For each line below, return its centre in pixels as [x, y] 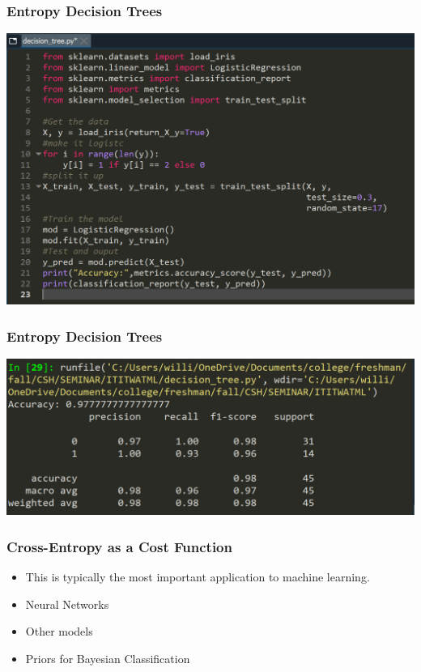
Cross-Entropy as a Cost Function [119, 546]
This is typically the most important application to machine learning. [198, 576]
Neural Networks [67, 604]
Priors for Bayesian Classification [108, 658]
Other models [59, 631]
